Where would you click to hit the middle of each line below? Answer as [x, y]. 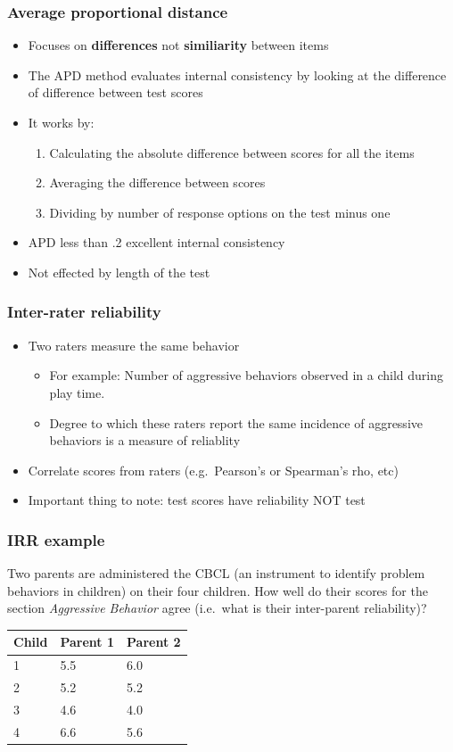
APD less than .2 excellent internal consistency [156, 242]
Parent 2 [154, 642]
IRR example [56, 539]
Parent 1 [87, 642]
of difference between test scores [115, 92]
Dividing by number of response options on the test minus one [220, 212]
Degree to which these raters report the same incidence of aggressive [236, 422]
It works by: [61, 122]
